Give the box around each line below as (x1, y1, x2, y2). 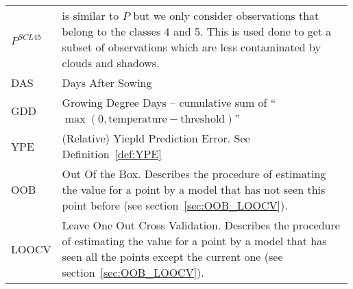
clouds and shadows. (62, 55, 160, 71)
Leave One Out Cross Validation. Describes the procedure (62, 217, 340, 233)
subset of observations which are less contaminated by (62, 39, 321, 55)
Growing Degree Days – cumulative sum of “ (62, 95, 276, 110)
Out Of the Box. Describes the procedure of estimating (62, 166, 326, 181)
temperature (108, 114, 167, 125)
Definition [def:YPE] (62, 146, 162, 162)
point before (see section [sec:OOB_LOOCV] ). (62, 197, 288, 213)
